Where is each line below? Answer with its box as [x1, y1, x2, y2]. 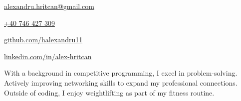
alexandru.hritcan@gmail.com [4, 1, 94, 11]
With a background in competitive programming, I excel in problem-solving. [4, 68, 238, 78]
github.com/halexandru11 [4, 34, 83, 45]
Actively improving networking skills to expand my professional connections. [4, 77, 238, 88]
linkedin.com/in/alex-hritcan [4, 51, 92, 61]
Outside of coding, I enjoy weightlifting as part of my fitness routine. [4, 87, 215, 98]
